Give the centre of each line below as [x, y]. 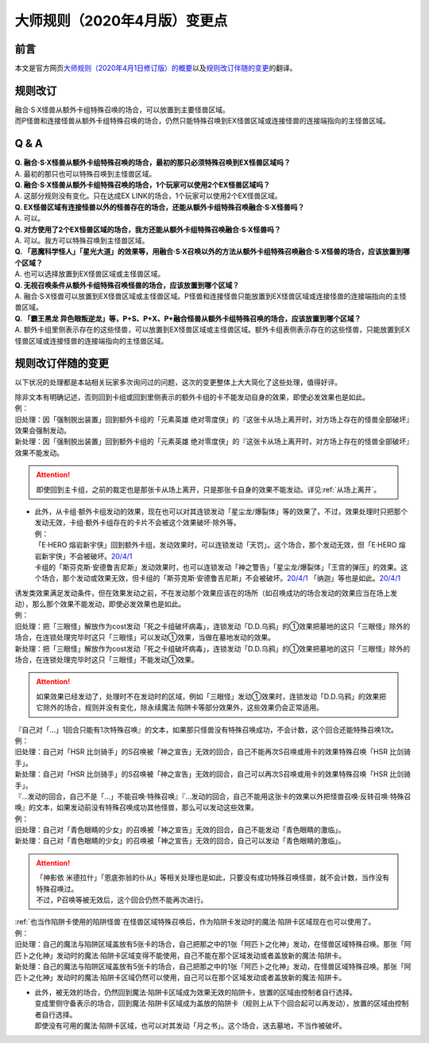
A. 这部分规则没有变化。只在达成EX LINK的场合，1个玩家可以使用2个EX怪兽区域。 [148, 196]
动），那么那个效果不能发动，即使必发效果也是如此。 [100, 604]
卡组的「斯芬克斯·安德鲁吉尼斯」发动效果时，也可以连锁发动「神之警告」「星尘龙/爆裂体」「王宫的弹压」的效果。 [218, 567]
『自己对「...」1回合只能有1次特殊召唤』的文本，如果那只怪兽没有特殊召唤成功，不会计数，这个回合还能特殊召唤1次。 [207, 730]
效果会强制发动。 [43, 430]
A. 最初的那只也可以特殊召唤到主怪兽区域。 [85, 173]
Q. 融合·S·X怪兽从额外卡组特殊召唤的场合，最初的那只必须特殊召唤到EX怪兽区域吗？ [153, 162]
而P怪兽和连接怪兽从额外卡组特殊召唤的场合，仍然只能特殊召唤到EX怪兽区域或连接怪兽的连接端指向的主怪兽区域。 [202, 121]
